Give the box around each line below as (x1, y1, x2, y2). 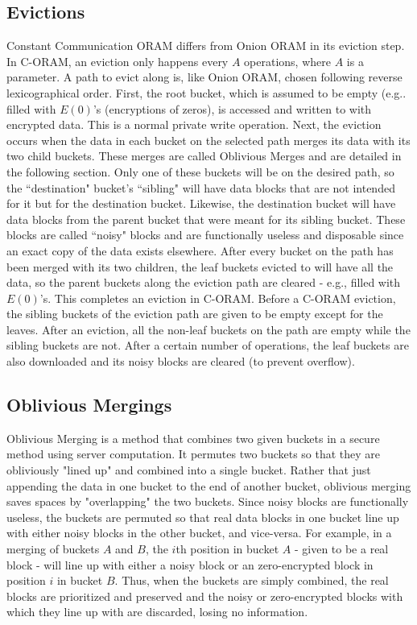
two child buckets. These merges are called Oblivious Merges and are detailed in (6, 147, 402, 164)
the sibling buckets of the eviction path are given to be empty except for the (6, 305, 383, 322)
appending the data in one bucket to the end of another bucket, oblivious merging (6, 477, 411, 494)
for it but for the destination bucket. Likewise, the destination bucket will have (6, 195, 396, 212)
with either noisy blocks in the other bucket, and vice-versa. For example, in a (6, 524, 392, 541)
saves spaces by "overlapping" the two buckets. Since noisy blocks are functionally (6, 493, 409, 510)
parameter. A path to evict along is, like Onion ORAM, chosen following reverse (6, 68, 403, 85)
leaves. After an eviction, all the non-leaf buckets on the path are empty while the (6, 321, 411, 337)
